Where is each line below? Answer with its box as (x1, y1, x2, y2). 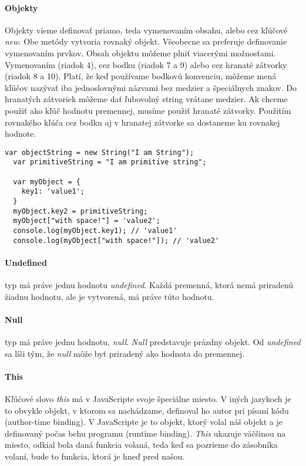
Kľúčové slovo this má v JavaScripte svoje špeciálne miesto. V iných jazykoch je (5, 393, 291, 405)
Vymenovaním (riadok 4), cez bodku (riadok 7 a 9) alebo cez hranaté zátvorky (5, 58, 287, 70)
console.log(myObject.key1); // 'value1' (13, 226, 177, 235)
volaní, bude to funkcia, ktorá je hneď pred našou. (5, 450, 185, 462)
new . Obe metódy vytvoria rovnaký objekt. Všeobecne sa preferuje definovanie (5, 35, 287, 48)
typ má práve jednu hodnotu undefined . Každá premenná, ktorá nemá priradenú (5, 279, 294, 291)
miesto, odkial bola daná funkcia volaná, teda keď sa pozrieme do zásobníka (5, 438, 278, 451)
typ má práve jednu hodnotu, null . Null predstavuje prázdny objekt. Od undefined (5, 336, 301, 348)
